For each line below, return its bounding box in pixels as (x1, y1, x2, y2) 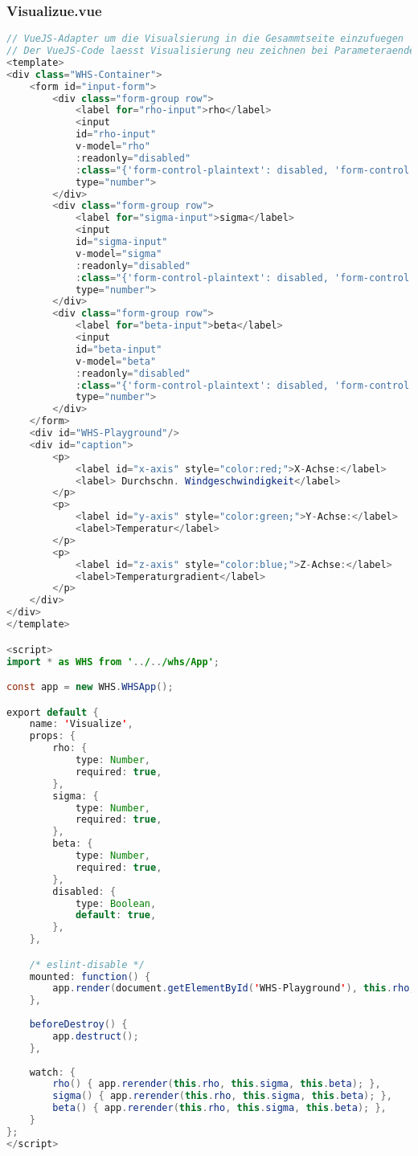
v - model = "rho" (75, 141, 151, 153)
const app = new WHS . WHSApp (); (6, 681, 174, 693)
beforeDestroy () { (29, 1019, 128, 1031)
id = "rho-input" (75, 129, 157, 141)
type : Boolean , (75, 897, 157, 909)
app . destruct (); (52, 1030, 139, 1042)
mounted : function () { (29, 970, 151, 982)
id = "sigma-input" (75, 236, 168, 248)
